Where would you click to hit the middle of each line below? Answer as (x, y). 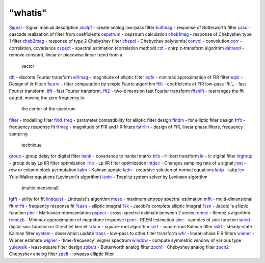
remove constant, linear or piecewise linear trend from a (66, 55)
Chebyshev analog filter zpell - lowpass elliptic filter (62, 254)
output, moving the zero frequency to (47, 98)
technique (31, 145)
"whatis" (28, 13)
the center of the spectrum (49, 109)
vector (28, 66)
